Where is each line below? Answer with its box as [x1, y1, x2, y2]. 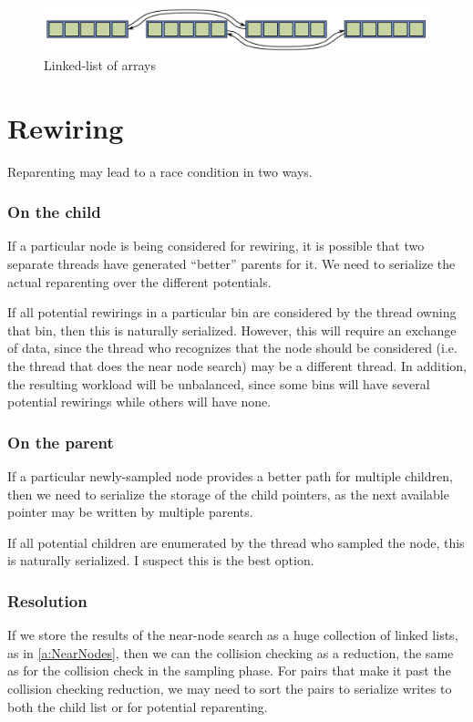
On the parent [7, 430, 114, 453]
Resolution [7, 589, 87, 612]
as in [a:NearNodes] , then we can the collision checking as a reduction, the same [7, 643, 454, 662]
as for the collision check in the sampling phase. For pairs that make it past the [7, 661, 451, 680]
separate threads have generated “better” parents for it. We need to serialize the [7, 253, 456, 273]
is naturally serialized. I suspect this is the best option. [7, 551, 314, 570]
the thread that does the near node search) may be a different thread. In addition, [7, 356, 467, 375]
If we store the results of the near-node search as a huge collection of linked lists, [7, 625, 458, 645]
